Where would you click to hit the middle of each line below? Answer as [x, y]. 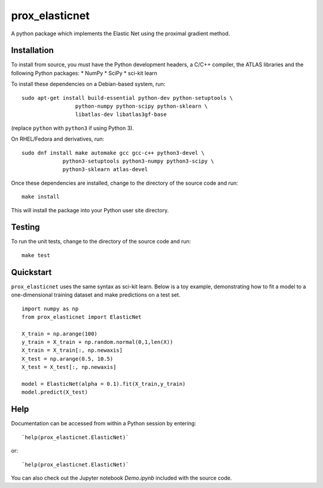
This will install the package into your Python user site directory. [90, 210]
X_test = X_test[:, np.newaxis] [69, 367]
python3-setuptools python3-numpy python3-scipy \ [138, 161]
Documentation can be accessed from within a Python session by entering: [104, 423]
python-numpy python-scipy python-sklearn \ [141, 106]
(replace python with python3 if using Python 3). [72, 128]
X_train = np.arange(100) [60, 334]
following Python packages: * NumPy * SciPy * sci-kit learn [84, 73]
